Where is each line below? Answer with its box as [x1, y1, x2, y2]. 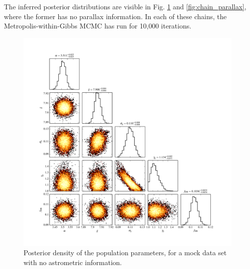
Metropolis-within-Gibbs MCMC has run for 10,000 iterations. [4, 21, 192, 31]
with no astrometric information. [24, 257, 122, 267]
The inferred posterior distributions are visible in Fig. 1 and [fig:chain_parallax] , [4, 1, 247, 11]
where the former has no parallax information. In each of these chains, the [4, 11, 227, 21]
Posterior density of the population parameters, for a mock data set [24, 247, 227, 258]
